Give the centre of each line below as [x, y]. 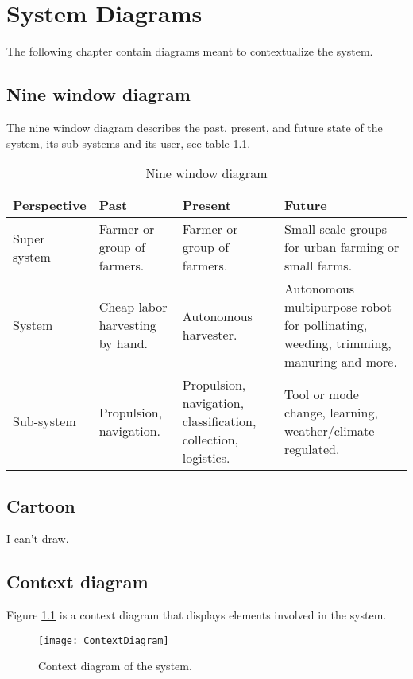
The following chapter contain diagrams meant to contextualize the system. [190, 51]
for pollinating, [326, 325]
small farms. [318, 266]
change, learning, [331, 412]
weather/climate [330, 430]
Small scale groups [336, 229]
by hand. [124, 343]
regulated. [312, 448]
